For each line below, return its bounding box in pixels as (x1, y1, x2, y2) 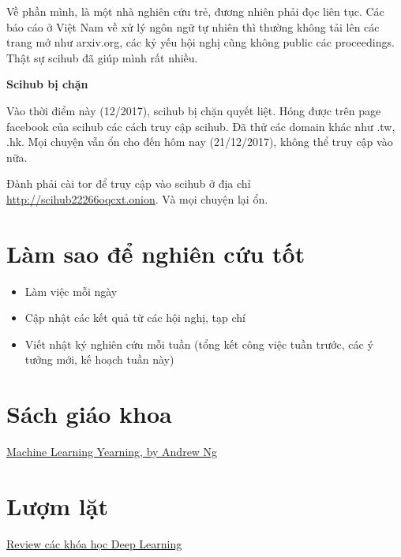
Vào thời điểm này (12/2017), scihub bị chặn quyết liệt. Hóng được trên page (6, 102, 381, 118)
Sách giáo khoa (6, 398, 172, 430)
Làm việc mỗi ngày (24, 282, 118, 299)
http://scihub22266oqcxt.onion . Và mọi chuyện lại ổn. (6, 190, 268, 207)
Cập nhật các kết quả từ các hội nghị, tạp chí (24, 309, 246, 326)
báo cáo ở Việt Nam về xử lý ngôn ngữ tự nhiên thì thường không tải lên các (6, 18, 380, 35)
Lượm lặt (6, 489, 108, 521)
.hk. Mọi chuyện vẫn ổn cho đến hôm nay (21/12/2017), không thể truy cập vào (6, 133, 393, 150)
